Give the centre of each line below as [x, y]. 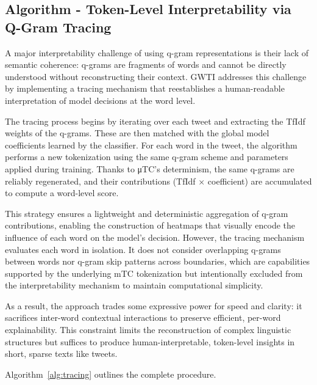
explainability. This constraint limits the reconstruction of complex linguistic [148, 330]
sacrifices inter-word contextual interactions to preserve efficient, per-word [143, 317]
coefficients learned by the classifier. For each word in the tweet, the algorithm [151, 145]
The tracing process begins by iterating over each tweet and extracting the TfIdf [155, 121]
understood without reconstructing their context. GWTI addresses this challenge [156, 76]
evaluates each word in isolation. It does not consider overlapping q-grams [143, 249]
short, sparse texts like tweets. [61, 354]
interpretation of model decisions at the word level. [100, 100]
